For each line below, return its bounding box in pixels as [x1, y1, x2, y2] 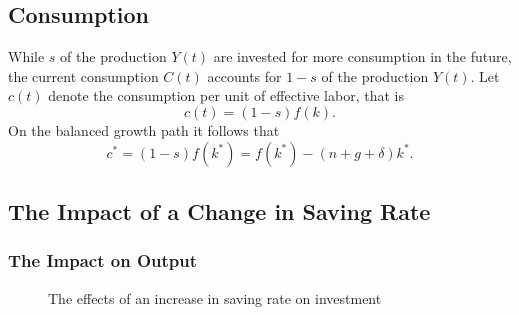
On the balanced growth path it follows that [8, 119, 280, 140]
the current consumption [8, 65, 159, 86]
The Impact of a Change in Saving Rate [8, 195, 431, 226]
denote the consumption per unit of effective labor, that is [48, 85, 404, 106]
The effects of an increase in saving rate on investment [48, 287, 382, 308]
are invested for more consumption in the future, [213, 46, 512, 67]
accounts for [207, 65, 282, 86]
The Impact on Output [8, 248, 198, 273]
